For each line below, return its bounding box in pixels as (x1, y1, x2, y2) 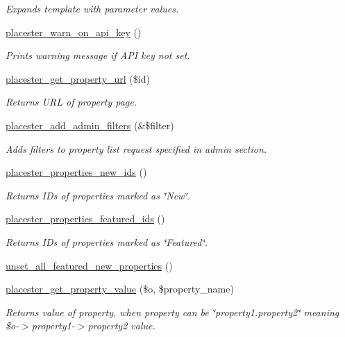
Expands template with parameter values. (6, 1, 179, 15)
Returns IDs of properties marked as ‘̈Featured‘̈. (6, 234, 208, 249)
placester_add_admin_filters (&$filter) (6, 117, 174, 132)
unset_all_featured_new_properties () (6, 258, 173, 272)
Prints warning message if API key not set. (6, 48, 190, 63)
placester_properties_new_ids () (6, 165, 147, 179)
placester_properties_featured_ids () (6, 211, 165, 226)
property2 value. (87, 318, 155, 333)
